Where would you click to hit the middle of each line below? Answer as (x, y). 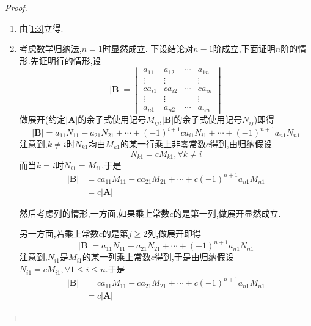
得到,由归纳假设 (241, 144)
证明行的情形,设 (70, 60)
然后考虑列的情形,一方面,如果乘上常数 (94, 213)
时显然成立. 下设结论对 (148, 49)
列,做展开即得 (174, 234)
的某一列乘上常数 (116, 257)
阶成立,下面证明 (244, 49)
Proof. (16, 7)
